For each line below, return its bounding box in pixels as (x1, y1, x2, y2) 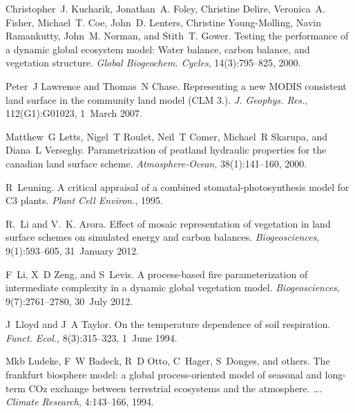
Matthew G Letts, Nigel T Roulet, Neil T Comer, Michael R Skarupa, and (6, 129, 327, 143)
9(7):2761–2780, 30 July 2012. (6, 293, 133, 308)
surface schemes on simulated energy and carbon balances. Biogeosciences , (6, 230, 320, 244)
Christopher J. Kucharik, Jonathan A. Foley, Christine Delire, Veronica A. (6, 1, 325, 15)
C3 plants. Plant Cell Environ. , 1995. (6, 193, 163, 208)
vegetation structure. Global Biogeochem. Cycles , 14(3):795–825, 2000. (6, 55, 301, 70)
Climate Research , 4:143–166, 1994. (6, 394, 154, 409)
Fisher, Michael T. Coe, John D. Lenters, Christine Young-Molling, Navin (6, 15, 321, 29)
